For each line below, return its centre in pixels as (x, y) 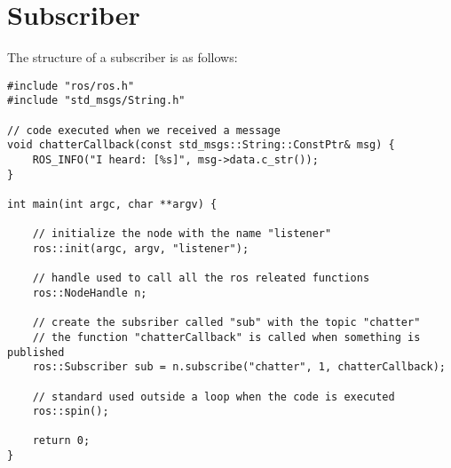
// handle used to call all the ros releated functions (201, 278)
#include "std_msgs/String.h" (96, 101)
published (36, 352)
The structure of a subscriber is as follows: (123, 57)
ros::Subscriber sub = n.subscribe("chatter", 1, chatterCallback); (239, 367)
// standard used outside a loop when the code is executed (214, 397)
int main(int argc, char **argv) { (112, 204)
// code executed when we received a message (144, 130)
